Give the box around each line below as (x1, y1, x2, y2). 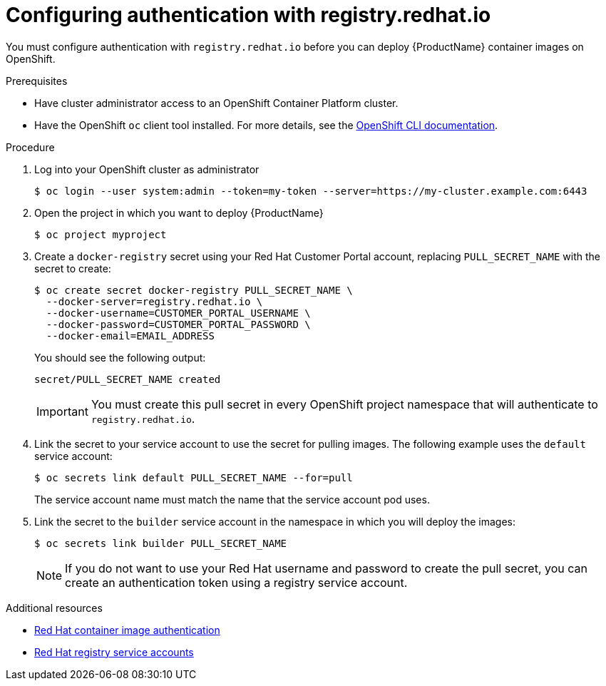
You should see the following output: (34, 351, 206, 364)
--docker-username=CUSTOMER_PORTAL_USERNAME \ (46, 307, 311, 319)
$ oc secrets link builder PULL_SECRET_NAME (34, 537, 287, 549)
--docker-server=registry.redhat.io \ (46, 295, 263, 307)
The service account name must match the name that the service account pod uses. (34, 493, 430, 506)
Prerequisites (6, 74, 68, 87)
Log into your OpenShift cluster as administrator (34, 163, 260, 175)
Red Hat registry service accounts (34, 645, 194, 658)
